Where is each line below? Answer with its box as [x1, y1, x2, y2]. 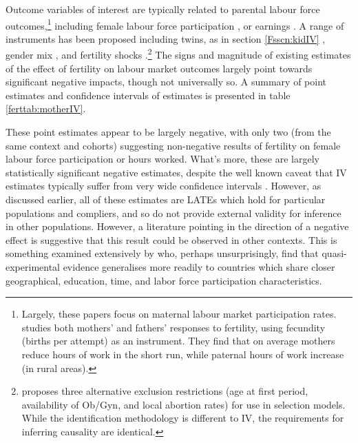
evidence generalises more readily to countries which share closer [63, 260, 335, 274]
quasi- [322, 246, 347, 260]
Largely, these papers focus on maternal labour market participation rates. [21, 307, 337, 321]
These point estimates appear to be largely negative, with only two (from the [6, 125, 331, 139]
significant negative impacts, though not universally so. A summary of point [6, 74, 326, 89]
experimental [6, 260, 60, 274]
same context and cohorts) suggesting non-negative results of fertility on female [6, 138, 341, 152]
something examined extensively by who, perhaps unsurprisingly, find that [6, 246, 319, 260]
